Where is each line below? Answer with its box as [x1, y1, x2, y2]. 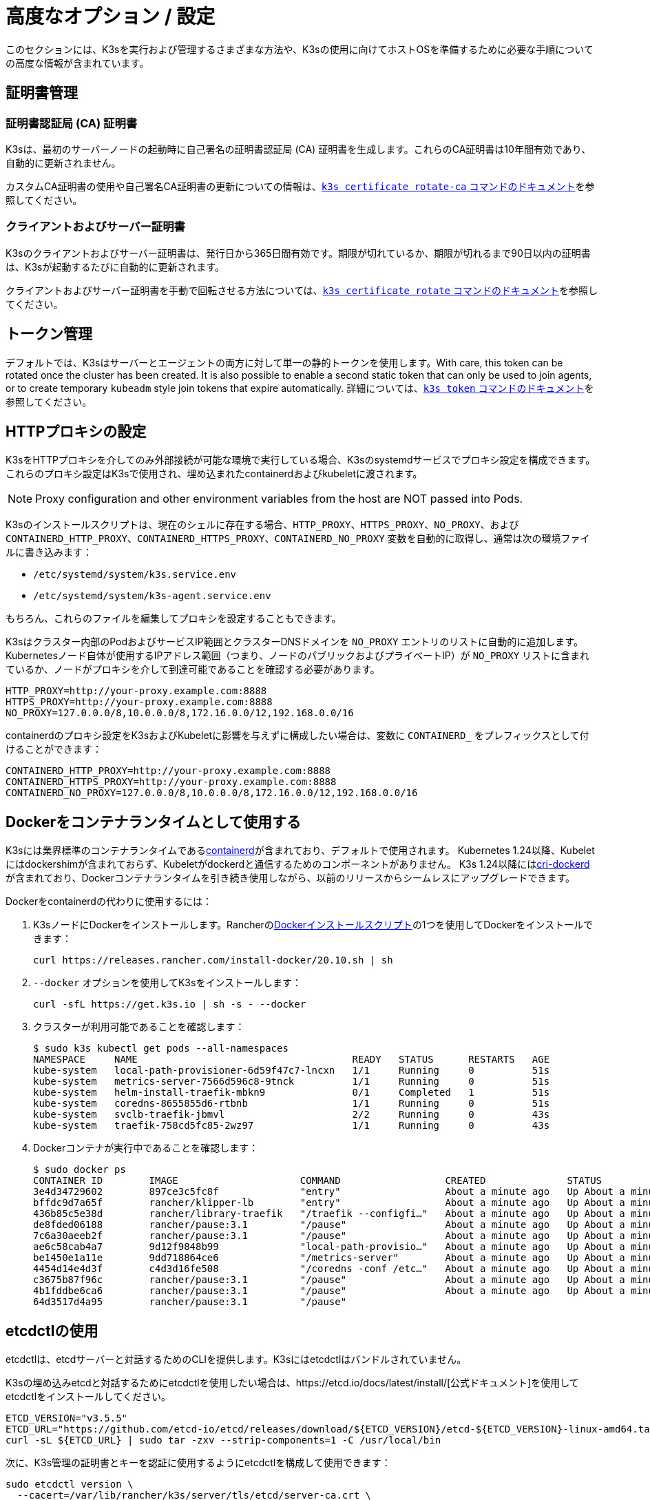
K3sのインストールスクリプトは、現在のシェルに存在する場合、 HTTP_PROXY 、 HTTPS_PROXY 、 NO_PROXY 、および [6, 519, 519, 531]
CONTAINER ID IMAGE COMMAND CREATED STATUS [33, 1175, 602, 1187]
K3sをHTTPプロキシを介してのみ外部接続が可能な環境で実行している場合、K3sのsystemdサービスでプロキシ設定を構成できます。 [6, 454, 596, 466]
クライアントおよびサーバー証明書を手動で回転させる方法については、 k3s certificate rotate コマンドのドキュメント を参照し [6, 284, 598, 296]
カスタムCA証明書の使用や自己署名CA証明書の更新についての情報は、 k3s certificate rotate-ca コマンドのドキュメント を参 [6, 180, 595, 192]
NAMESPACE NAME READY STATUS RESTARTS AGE [33, 1054, 550, 1065]
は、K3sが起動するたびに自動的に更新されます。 [6, 260, 225, 273]
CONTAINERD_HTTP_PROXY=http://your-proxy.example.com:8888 [6, 765, 331, 777]
